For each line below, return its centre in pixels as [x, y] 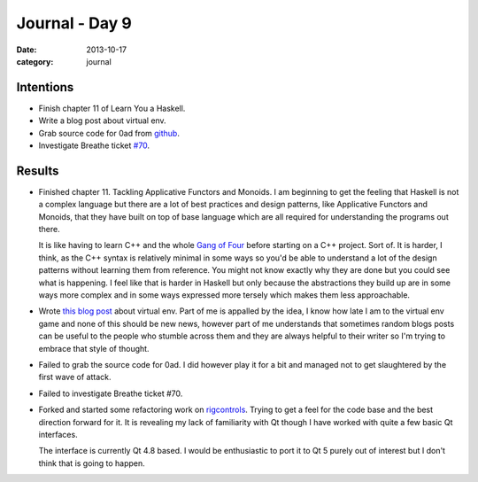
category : [35, 61]
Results [38, 171]
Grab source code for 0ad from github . [109, 133]
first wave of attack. [75, 377]
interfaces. [58, 434]
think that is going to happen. [92, 463]
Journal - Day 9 [74, 23]
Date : [27, 50]
